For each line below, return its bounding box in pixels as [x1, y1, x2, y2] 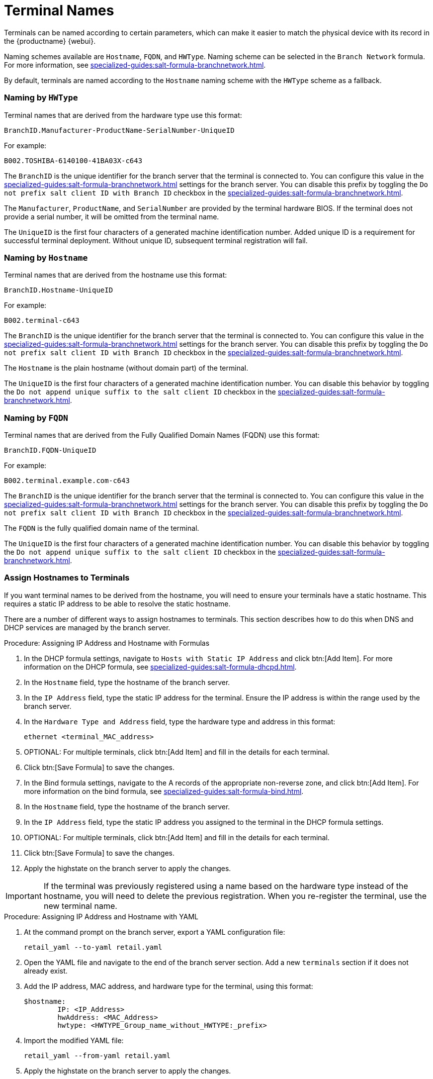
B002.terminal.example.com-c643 [4, 477, 130, 485]
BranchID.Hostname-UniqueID [4, 286, 113, 294]
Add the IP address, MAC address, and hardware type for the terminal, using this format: [24, 981, 313, 990]
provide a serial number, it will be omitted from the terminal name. [4, 212, 219, 221]
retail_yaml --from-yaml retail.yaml [24, 1051, 171, 1060]
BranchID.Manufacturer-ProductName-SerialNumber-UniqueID [4, 126, 235, 134]
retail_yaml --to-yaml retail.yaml [24, 943, 163, 951]
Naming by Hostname [4, 252, 88, 263]
